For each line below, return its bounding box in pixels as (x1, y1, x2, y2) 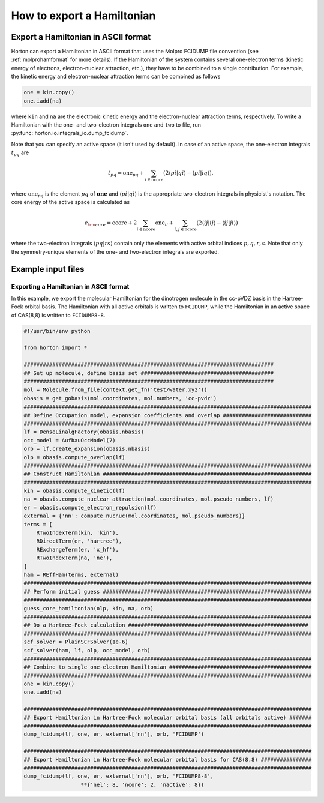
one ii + (155, 219, 174, 227)
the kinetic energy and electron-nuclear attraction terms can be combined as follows (11, 73, 221, 80)
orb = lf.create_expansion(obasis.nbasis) (23, 445, 151, 453)
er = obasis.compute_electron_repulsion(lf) (23, 504, 157, 511)
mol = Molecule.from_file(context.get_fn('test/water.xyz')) (23, 386, 208, 393)
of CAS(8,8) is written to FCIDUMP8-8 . (11, 311, 106, 319)
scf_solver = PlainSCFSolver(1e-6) (23, 639, 128, 645)
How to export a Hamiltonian (11, 9, 156, 22)
